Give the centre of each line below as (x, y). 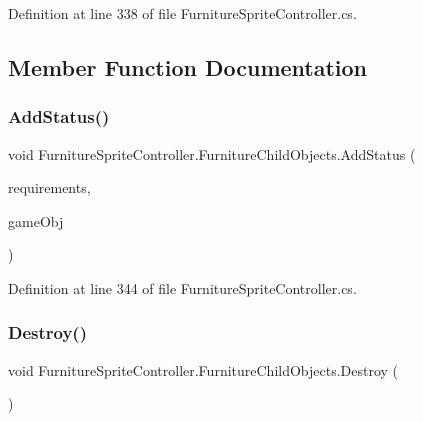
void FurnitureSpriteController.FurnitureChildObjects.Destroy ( (203, 369)
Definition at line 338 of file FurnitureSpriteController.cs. (182, 13)
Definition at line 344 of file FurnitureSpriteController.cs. (182, 287)
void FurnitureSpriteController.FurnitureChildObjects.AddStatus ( (212, 153)
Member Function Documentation (188, 66)
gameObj (36, 220)
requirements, (49, 187)
